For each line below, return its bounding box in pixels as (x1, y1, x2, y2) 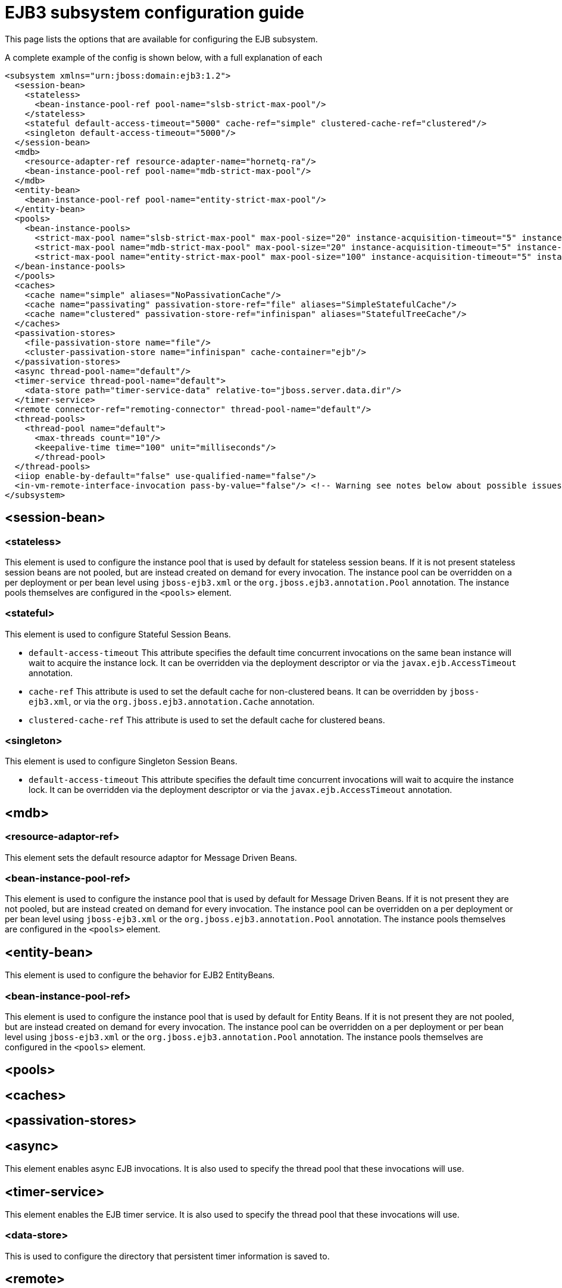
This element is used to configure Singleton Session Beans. (5, 756, 238, 767)
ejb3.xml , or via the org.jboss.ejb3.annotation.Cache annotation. (29, 696, 315, 707)
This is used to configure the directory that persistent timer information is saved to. (5, 1250, 330, 1261)
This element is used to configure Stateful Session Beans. (5, 629, 231, 639)
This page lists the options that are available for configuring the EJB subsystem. (5, 33, 318, 44)
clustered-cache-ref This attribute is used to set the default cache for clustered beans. (29, 714, 385, 725)
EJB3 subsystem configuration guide (5, 2, 304, 23)
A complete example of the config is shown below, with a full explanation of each (5, 52, 323, 63)
